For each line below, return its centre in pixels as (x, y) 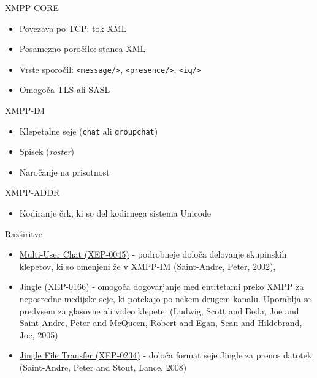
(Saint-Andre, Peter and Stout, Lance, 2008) (103, 367)
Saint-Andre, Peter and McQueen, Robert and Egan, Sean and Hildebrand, (161, 323)
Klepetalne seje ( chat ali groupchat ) (89, 131)
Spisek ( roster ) (47, 151)
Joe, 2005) (39, 334)
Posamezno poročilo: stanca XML (82, 49)
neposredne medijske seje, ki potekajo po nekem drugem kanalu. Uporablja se (165, 299)
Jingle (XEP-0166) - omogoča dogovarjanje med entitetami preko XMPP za (162, 287)
